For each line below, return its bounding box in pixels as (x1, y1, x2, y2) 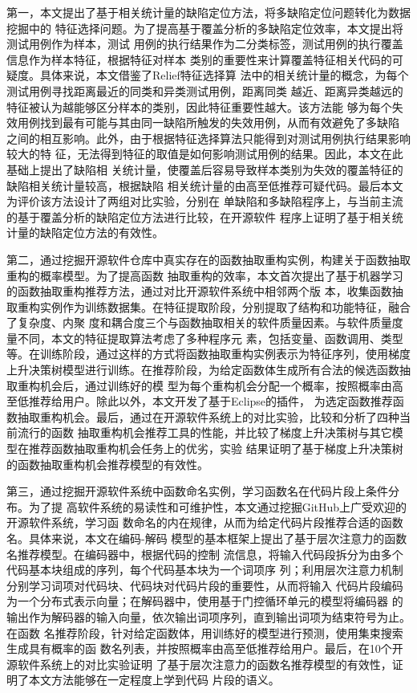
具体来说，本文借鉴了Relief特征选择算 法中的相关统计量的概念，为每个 (39, 67, 409, 84)
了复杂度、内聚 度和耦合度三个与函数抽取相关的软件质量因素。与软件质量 (6, 314, 392, 331)
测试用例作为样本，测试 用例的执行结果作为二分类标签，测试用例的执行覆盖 (6, 35, 403, 52)
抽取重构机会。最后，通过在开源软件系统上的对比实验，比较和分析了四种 (17, 408, 399, 425)
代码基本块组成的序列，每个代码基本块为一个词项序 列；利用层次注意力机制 (6, 561, 403, 578)
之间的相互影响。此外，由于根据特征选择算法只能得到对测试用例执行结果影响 (6, 129, 411, 146)
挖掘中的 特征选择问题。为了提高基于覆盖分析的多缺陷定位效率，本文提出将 (6, 19, 403, 36)
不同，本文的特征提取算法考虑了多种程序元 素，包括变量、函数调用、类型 (17, 329, 403, 346)
